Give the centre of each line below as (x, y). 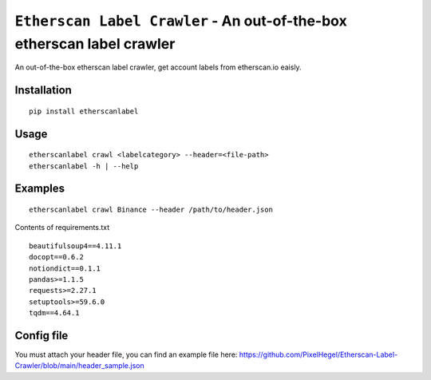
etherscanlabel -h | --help (84, 166)
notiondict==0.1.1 (65, 268)
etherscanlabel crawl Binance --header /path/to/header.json (151, 209)
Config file (42, 335)
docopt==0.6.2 (56, 257)
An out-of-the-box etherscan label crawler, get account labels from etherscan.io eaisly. (158, 67)
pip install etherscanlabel (84, 111)
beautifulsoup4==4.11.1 (75, 246)
